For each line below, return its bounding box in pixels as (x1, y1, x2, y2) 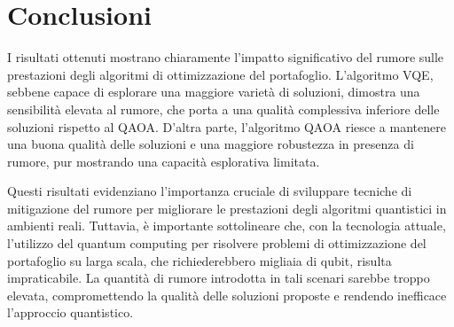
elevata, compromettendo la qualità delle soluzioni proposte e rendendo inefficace (7, 285, 447, 304)
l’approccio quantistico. (7, 303, 134, 322)
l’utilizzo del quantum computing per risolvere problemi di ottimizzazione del (7, 234, 427, 253)
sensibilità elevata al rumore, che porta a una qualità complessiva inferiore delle (7, 99, 440, 118)
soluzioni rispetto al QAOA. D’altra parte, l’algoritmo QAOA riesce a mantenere (7, 117, 446, 136)
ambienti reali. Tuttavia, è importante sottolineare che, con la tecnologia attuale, (7, 216, 446, 235)
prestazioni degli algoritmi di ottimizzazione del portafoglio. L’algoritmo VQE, (7, 65, 434, 83)
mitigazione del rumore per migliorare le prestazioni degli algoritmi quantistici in (7, 199, 447, 217)
